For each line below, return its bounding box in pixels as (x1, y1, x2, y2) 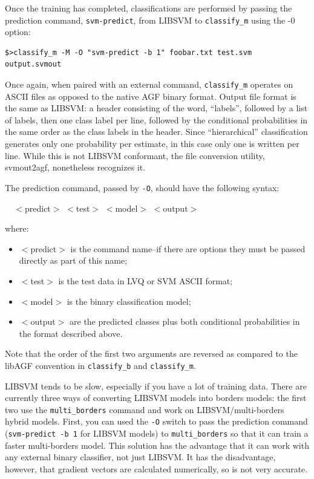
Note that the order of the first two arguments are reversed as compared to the (5, 347, 298, 360)
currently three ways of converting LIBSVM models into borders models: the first (5, 391, 307, 404)
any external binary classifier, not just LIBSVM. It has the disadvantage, (5, 451, 276, 463)
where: (5, 222, 29, 235)
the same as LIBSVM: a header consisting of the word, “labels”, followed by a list (5, 102, 308, 114)
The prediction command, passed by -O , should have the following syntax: (5, 181, 280, 194)
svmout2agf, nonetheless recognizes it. (5, 161, 146, 174)
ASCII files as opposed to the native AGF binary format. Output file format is (5, 90, 296, 102)
